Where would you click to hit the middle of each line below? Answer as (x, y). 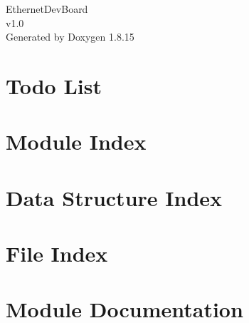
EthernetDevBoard (47, 9)
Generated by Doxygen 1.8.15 (70, 37)
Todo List (54, 85)
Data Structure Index (114, 197)
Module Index (76, 142)
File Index (57, 253)
